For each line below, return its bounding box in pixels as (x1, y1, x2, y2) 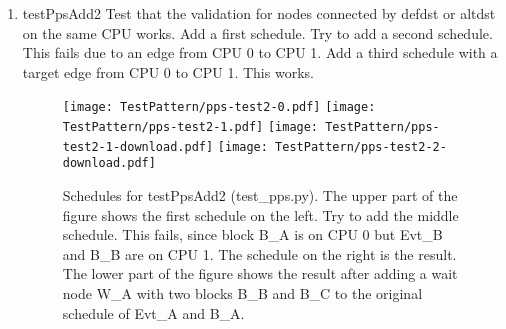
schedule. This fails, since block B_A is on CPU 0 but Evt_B (62, 224, 443, 245)
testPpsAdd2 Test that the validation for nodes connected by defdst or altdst (22, 3, 496, 23)
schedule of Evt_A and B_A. (62, 302, 245, 323)
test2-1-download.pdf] (62, 139, 214, 154)
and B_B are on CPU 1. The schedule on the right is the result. (62, 243, 457, 264)
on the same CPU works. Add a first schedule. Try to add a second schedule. (22, 22, 493, 43)
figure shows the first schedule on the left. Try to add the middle (62, 204, 459, 225)
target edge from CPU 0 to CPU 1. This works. (22, 61, 314, 82)
